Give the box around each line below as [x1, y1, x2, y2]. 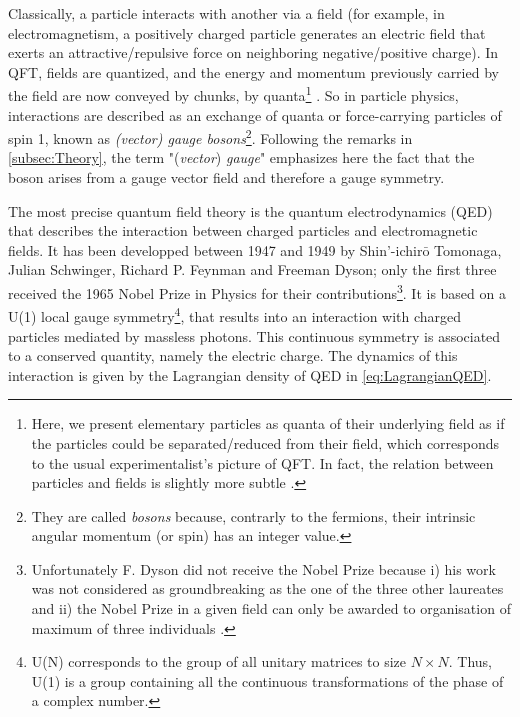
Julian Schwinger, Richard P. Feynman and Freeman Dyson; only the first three [8, 259, 497, 280]
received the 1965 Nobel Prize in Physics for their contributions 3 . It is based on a [8, 280, 506, 303]
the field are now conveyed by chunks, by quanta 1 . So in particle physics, [8, 82, 459, 106]
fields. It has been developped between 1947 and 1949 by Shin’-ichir [8, 239, 423, 260]
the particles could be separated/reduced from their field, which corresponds [31, 432, 500, 453]
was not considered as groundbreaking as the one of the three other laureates [31, 578, 504, 599]
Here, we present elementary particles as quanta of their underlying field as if [31, 413, 505, 434]
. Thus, [448, 651, 492, 672]
